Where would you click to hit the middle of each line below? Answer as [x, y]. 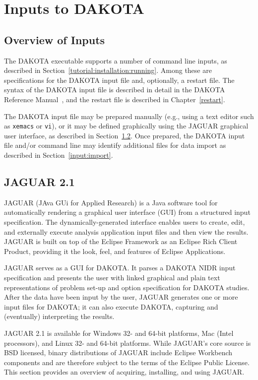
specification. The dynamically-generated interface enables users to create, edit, [125, 222]
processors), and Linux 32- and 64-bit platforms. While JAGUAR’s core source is [128, 343]
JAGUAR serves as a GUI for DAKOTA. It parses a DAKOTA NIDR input [120, 268]
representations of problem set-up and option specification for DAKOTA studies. [127, 287]
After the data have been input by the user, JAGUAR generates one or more [121, 297]
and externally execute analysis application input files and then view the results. [126, 231]
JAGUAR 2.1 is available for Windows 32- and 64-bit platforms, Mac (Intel [119, 333]
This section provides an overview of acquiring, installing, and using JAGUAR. [124, 372]
